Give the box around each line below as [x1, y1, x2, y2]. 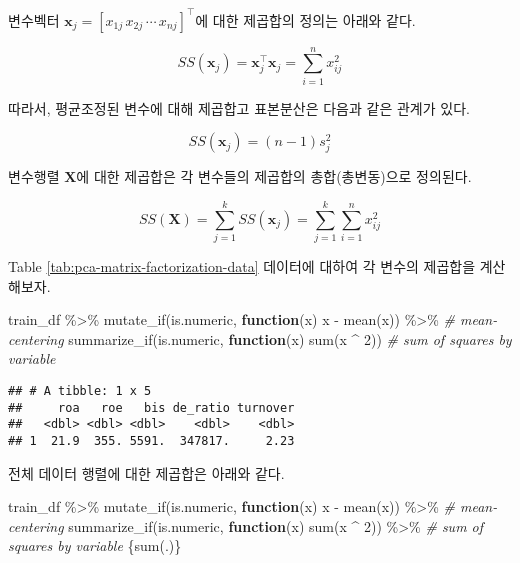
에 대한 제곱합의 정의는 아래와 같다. [195, 9, 416, 30]
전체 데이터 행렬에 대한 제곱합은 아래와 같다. [8, 462, 285, 483]
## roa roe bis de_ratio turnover [8, 400, 295, 415]
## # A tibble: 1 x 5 [8, 384, 152, 399]
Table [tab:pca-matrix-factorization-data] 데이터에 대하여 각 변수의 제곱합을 [8, 256, 476, 277]
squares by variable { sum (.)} [8, 535, 182, 556]
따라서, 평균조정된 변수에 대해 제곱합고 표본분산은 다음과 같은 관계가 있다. [8, 97, 470, 118]
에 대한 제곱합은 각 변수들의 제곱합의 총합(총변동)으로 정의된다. [76, 166, 472, 187]
